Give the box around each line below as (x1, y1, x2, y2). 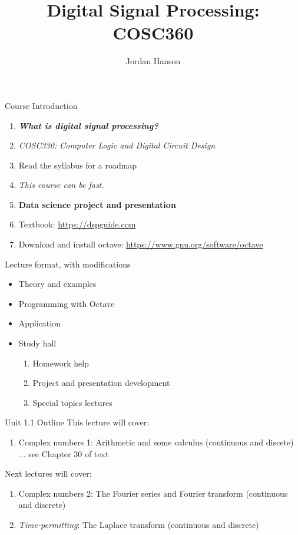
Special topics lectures (32, 396, 112, 408)
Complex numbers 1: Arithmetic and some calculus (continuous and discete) (18, 436, 294, 448)
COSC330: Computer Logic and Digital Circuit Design (18, 139, 216, 151)
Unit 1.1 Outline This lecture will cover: (5, 416, 150, 428)
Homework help (32, 356, 89, 369)
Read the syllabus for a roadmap (18, 158, 137, 171)
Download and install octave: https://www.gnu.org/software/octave (18, 238, 263, 250)
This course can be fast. (18, 179, 104, 191)
